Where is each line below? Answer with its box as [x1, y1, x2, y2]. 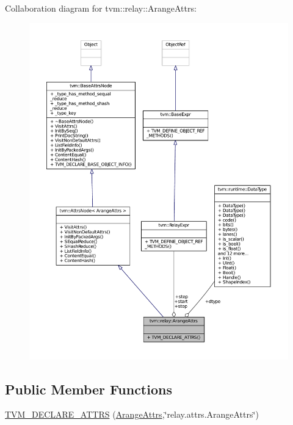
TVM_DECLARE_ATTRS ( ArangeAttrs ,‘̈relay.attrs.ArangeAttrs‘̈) [5, 408, 259, 421]
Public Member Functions [5, 379, 172, 398]
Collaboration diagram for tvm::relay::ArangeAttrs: [5, 2, 197, 14]
